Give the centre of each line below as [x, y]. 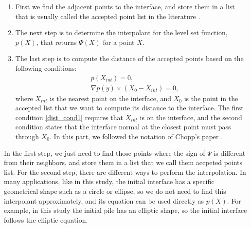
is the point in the [211, 98]
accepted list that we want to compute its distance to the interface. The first [129, 108]
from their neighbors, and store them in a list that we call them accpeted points [123, 162]
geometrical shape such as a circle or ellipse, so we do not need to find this [115, 191]
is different [230, 153]
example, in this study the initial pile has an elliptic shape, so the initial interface [125, 210]
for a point [119, 42]
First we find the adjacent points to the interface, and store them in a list [125, 6]
